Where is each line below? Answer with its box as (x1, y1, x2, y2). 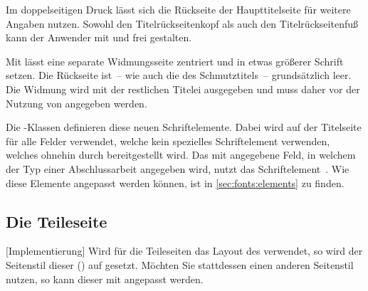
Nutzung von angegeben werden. (6, 95, 147, 110)
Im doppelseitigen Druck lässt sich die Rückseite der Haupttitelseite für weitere (6, 2, 351, 16)
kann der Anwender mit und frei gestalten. (6, 30, 192, 45)
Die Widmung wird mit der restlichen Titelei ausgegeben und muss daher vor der (6, 81, 360, 96)
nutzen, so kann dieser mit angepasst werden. (6, 271, 204, 286)
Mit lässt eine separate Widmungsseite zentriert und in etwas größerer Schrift (6, 53, 344, 68)
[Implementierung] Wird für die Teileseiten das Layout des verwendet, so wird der (6, 243, 363, 258)
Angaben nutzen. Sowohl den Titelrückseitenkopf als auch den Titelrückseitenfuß (6, 16, 358, 31)
